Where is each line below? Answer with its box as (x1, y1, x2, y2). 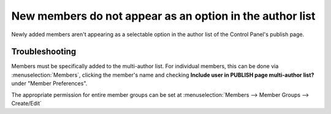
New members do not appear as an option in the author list (11, 9, 316, 23)
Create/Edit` (11, 100, 42, 107)
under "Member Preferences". (11, 80, 88, 87)
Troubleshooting (11, 47, 77, 57)
